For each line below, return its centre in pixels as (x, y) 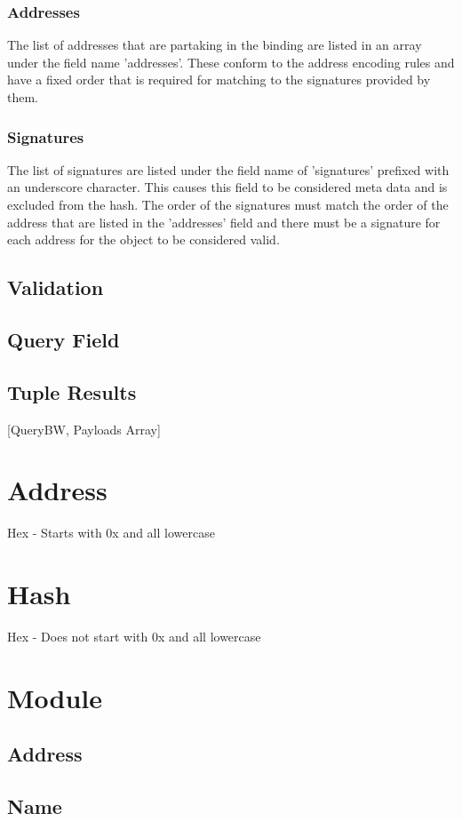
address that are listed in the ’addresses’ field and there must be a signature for (224, 222)
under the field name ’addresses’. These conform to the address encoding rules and (231, 62)
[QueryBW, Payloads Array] (84, 429)
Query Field (64, 339)
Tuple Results (72, 391)
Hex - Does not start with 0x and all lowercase (134, 636)
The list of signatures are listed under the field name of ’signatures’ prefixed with (228, 169)
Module (55, 697)
